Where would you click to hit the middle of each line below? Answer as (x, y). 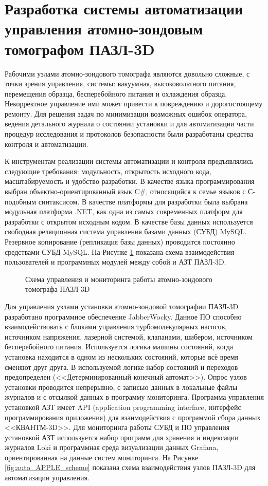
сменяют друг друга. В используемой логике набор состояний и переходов (121, 367)
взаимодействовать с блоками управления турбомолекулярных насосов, (116, 326)
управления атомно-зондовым (104, 29)
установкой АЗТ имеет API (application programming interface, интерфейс (123, 407)
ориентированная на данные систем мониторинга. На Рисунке (102, 457)
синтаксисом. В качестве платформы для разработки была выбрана (143, 201)
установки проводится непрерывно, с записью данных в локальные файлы (121, 387)
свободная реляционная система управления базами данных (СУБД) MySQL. (126, 231)
